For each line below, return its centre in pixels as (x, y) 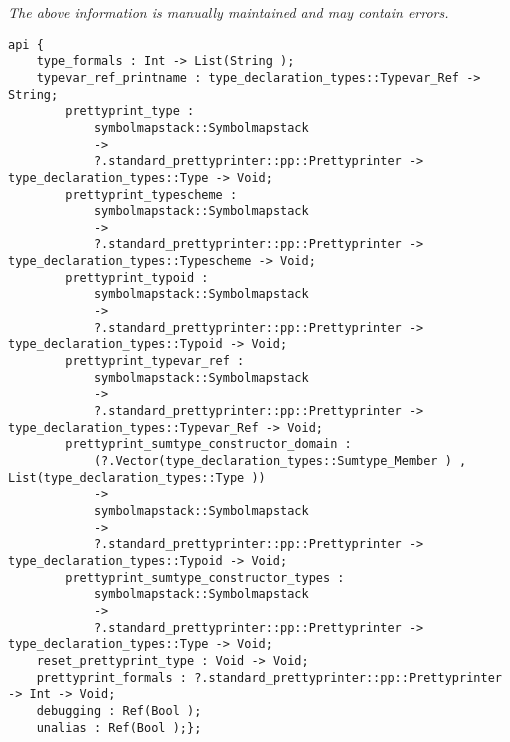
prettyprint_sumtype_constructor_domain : (208, 444)
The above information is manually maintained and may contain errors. (228, 12)
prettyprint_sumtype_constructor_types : (205, 577)
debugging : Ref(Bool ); (119, 710)
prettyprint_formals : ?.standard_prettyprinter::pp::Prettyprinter (269, 677)
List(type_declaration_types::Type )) (137, 477)
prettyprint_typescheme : (151, 194)
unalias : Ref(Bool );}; (119, 727)
